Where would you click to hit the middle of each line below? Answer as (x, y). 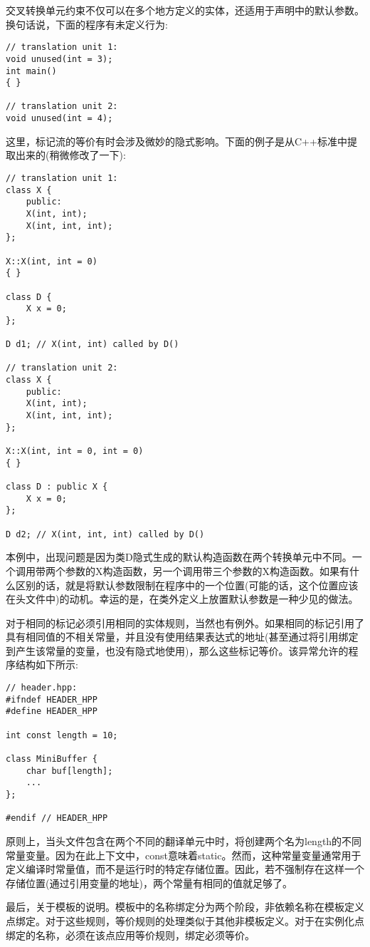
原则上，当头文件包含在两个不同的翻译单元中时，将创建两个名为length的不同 (184, 840)
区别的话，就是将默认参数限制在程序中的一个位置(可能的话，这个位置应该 (187, 585)
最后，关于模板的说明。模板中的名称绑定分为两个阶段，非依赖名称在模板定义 (185, 907)
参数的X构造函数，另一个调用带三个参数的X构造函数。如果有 (207, 570)
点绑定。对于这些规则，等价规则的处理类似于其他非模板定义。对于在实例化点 (185, 920)
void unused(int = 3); (59, 59)
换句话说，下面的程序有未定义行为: (87, 24)
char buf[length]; (69, 771)
